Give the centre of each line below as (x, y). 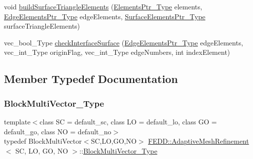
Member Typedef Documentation (91, 79)
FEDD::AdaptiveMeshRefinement (199, 141)
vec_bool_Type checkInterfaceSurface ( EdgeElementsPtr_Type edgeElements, (124, 42)
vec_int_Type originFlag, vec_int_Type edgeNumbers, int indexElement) (117, 52)
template (17, 121)
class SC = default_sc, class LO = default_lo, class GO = (128, 121)
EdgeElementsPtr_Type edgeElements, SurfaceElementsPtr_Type (105, 16)
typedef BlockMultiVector (43, 141)
